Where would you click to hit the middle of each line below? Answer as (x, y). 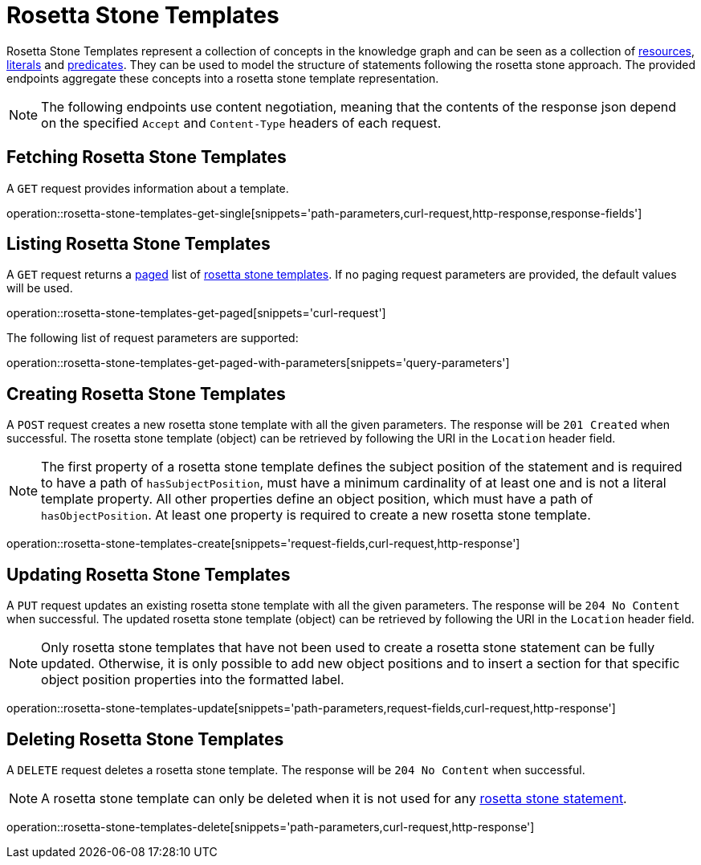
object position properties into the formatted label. (193, 680)
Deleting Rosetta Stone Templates (145, 739)
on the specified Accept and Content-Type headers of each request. (241, 122)
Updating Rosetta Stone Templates (149, 574)
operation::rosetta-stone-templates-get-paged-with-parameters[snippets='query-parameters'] (258, 363)
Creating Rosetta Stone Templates (146, 394)
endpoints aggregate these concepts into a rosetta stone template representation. (223, 78)
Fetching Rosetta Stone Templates (147, 157)
